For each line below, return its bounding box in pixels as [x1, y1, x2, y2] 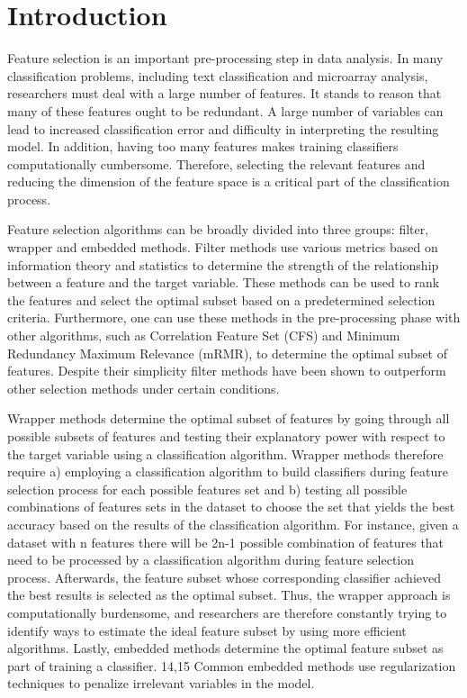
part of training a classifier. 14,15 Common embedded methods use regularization [7, 656, 456, 675]
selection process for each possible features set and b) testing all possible [7, 479, 408, 498]
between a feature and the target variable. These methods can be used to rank [7, 273, 440, 292]
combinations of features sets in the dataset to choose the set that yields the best [7, 497, 455, 516]
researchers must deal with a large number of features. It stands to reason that [7, 84, 442, 103]
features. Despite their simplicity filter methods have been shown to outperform [7, 361, 446, 380]
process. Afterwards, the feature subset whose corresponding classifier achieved [7, 567, 441, 586]
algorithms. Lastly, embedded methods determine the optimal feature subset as [7, 639, 444, 657]
